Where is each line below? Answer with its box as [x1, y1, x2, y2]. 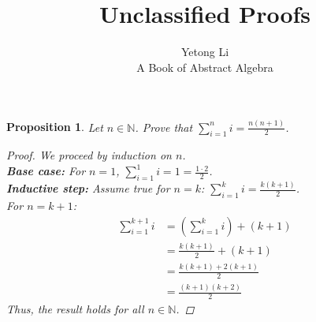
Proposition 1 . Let [6, 118, 103, 135]
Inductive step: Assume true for [6, 180, 170, 197]
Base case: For [6, 163, 86, 179]
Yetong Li [180, 43, 229, 60]
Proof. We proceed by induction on [6, 147, 172, 163]
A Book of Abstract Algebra [136, 58, 273, 75]
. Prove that [135, 118, 193, 135]
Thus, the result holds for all [6, 301, 144, 317]
